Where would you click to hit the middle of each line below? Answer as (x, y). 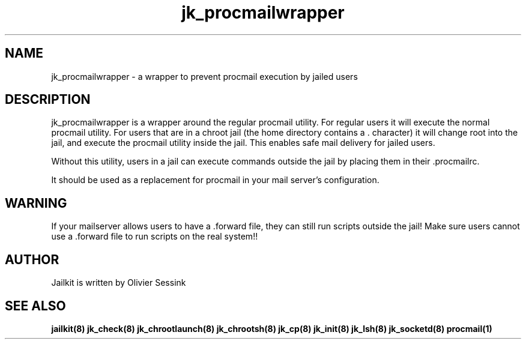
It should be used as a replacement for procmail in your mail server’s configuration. (215, 180)
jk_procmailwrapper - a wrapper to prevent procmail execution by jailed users (204, 76)
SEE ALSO (35, 306)
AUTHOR (32, 259)
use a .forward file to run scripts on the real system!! (155, 237)
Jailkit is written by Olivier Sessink (119, 283)
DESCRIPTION (48, 100)
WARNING (36, 203)
